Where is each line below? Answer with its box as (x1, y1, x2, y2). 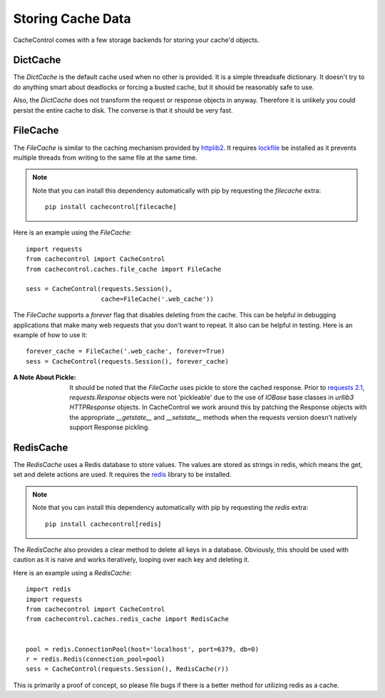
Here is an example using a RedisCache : (13, 568, 132, 577)
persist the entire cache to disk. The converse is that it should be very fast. (13, 106, 233, 114)
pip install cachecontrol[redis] (45, 520, 162, 528)
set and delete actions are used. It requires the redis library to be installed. (13, 471, 232, 479)
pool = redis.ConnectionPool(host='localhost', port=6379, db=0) (26, 645, 260, 653)
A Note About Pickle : (13, 373, 76, 381)
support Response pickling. (69, 423, 150, 431)
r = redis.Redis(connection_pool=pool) (26, 655, 165, 663)
